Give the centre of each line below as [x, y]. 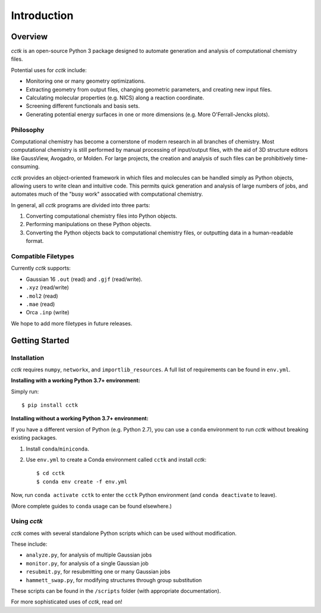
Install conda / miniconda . [57, 449]
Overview [29, 37]
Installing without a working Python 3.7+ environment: [80, 418]
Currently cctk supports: [41, 268]
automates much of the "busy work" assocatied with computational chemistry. [107, 194]
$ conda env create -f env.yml [82, 481]
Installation [28, 358]
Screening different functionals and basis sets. [83, 106]
